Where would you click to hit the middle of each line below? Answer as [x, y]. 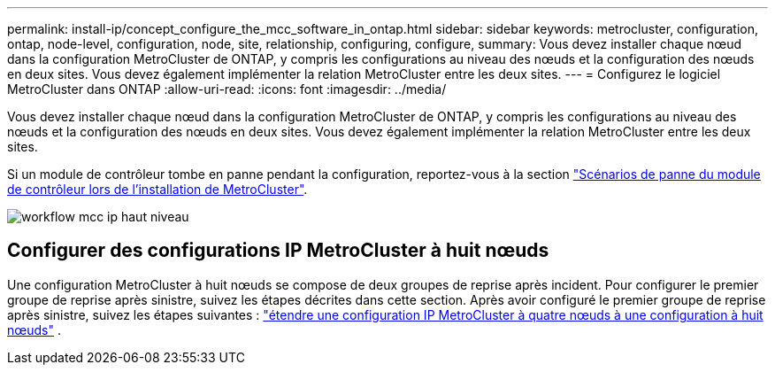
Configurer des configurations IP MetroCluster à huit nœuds [278, 251]
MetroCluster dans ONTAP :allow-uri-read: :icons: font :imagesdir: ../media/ [227, 89]
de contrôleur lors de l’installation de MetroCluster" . [157, 189]
